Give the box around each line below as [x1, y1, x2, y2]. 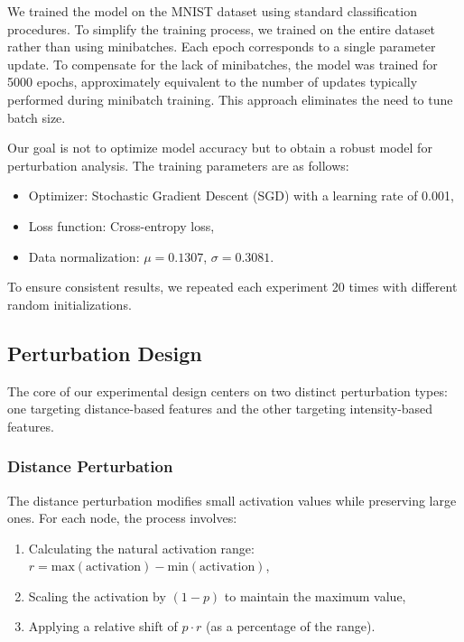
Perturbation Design [7, 339, 202, 367]
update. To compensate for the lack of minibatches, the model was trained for [7, 54, 438, 73]
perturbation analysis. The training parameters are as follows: [7, 155, 349, 174]
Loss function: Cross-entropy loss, [28, 216, 215, 235]
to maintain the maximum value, [224, 586, 406, 605]
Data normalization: [28, 247, 140, 265]
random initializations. [7, 294, 132, 313]
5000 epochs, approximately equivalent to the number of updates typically [7, 72, 418, 91]
